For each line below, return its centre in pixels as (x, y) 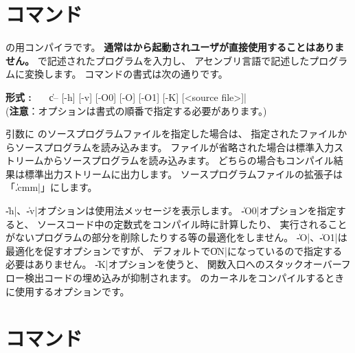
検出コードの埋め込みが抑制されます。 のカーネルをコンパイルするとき (184, 278)
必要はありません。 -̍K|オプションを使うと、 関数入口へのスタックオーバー (173, 264)
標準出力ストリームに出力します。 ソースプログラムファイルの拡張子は (183, 173)
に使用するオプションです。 (68, 291)
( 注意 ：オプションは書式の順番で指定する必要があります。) (136, 110)
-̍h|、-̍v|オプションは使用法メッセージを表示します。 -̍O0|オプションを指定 (171, 210)
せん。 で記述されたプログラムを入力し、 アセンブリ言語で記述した (158, 60)
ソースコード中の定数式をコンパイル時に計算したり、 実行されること (192, 224)
